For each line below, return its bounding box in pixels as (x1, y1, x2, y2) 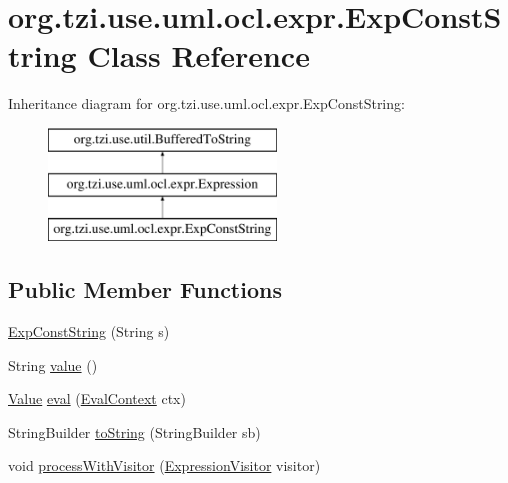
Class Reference (87, 35, 310, 76)
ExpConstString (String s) (8, 321, 170, 342)
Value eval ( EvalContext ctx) (8, 388, 186, 409)
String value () (8, 354, 98, 375)
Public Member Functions (8, 274, 282, 305)
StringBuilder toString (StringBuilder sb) (8, 421, 261, 442)
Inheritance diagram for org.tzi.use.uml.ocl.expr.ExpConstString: (8, 93, 405, 114)
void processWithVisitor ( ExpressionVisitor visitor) (8, 455, 321, 476)
